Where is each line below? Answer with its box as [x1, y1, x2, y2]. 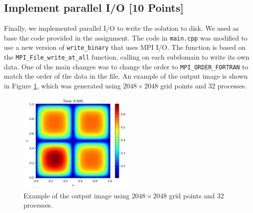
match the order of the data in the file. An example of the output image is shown [4, 71, 248, 81]
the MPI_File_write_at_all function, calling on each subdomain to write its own [4, 52, 250, 62]
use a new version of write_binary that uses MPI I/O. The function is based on [4, 42, 246, 52]
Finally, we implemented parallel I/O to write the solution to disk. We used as [4, 23, 239, 33]
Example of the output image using [23, 190, 130, 200]
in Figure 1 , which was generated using [4, 81, 121, 91]
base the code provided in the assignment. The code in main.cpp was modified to [4, 32, 248, 43]
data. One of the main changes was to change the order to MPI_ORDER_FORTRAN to [4, 61, 249, 71]
